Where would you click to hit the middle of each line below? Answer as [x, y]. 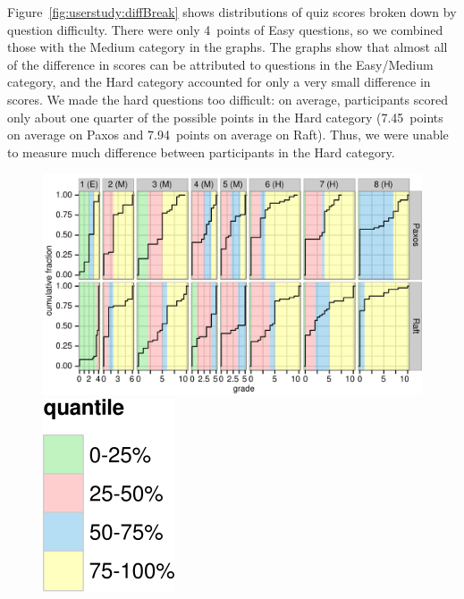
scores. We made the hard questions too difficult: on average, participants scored [228, 99]
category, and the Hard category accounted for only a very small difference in [219, 82]
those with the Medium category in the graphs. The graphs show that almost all [228, 47]
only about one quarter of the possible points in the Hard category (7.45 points [225, 117]
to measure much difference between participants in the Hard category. [201, 152]
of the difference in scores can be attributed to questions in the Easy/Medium [220, 64]
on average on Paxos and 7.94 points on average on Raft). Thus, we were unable [228, 135]
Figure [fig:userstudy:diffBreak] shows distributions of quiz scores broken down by [232, 12]
